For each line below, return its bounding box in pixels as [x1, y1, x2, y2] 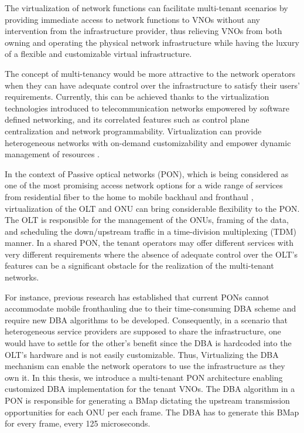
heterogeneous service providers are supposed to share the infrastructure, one [5, 325, 281, 337]
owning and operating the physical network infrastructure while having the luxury [5, 36, 299, 48]
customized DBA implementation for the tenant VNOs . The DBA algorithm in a [5, 383, 295, 395]
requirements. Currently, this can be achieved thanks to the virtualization [5, 90, 269, 103]
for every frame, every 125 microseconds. [5, 417, 151, 429]
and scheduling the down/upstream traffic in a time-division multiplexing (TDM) [5, 225, 296, 237]
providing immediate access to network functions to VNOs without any [5, 13, 260, 25]
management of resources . [5, 148, 100, 160]
